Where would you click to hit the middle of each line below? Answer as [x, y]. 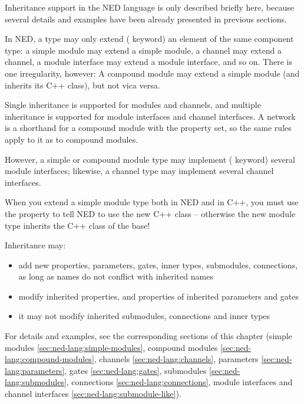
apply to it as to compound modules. [72, 139]
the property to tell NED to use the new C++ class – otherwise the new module [150, 213]
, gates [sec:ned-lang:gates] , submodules [136, 370]
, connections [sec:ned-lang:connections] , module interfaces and [179, 382]
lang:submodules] [36, 382]
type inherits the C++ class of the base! [77, 225]
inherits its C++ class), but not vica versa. [82, 85]
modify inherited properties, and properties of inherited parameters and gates [158, 296]
